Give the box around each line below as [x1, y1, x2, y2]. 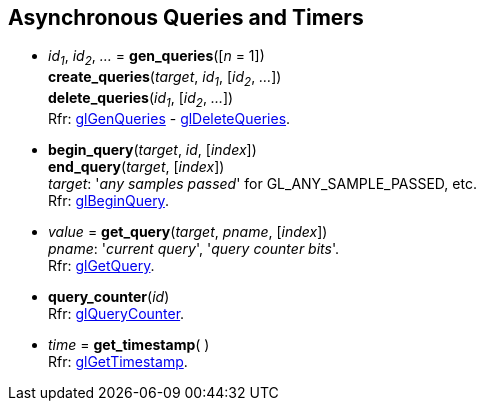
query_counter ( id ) [48, 287, 170, 305]
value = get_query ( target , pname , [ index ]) [48, 222, 328, 240]
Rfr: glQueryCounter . [48, 304, 185, 322]
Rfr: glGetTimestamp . [48, 352, 188, 370]
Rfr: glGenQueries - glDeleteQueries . [48, 109, 291, 127]
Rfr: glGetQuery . [48, 256, 155, 274]
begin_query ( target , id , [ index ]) [48, 140, 257, 158]
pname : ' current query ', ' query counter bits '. [48, 239, 340, 257]
